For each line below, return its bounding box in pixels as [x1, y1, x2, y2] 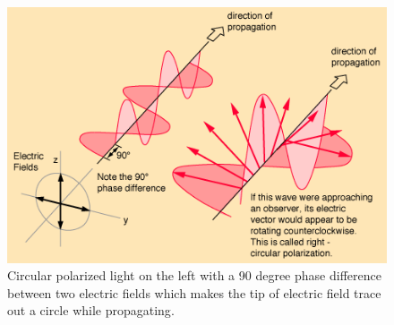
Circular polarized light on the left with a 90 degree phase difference [7, 266, 381, 285]
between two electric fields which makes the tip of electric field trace [7, 283, 381, 302]
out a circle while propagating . [7, 301, 175, 320]
